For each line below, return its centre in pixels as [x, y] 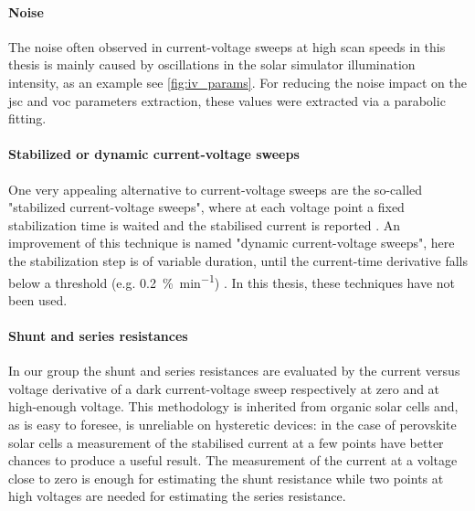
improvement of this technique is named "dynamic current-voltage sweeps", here [232, 243]
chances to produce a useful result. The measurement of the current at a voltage [233, 460]
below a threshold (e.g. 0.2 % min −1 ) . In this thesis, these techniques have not [232, 281]
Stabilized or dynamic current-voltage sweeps [154, 154]
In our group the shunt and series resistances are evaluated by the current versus [234, 371]
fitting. [27, 118]
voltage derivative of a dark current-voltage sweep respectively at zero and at [224, 388]
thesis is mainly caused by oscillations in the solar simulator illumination [212, 64]
